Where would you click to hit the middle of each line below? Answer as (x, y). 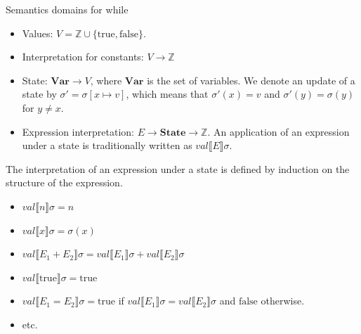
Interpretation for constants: (83, 57)
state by (39, 94)
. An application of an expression (278, 131)
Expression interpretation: (78, 131)
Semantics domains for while (67, 9)
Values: (38, 33)
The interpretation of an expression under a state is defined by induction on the (178, 168)
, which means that (167, 94)
